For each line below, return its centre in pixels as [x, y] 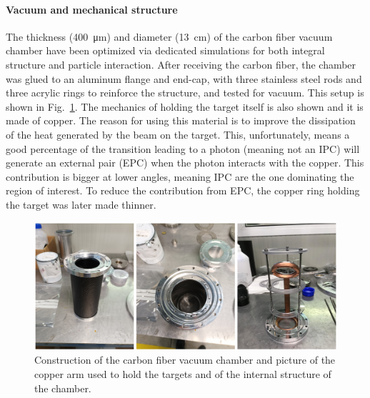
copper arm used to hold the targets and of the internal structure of [183, 373]
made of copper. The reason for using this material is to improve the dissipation [181, 120]
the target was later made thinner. [81, 204]
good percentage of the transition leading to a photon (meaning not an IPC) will [183, 148]
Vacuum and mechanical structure [92, 9]
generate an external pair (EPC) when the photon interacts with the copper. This [185, 163]
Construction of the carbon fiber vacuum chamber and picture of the [185, 360]
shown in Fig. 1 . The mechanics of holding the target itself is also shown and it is [185, 106]
